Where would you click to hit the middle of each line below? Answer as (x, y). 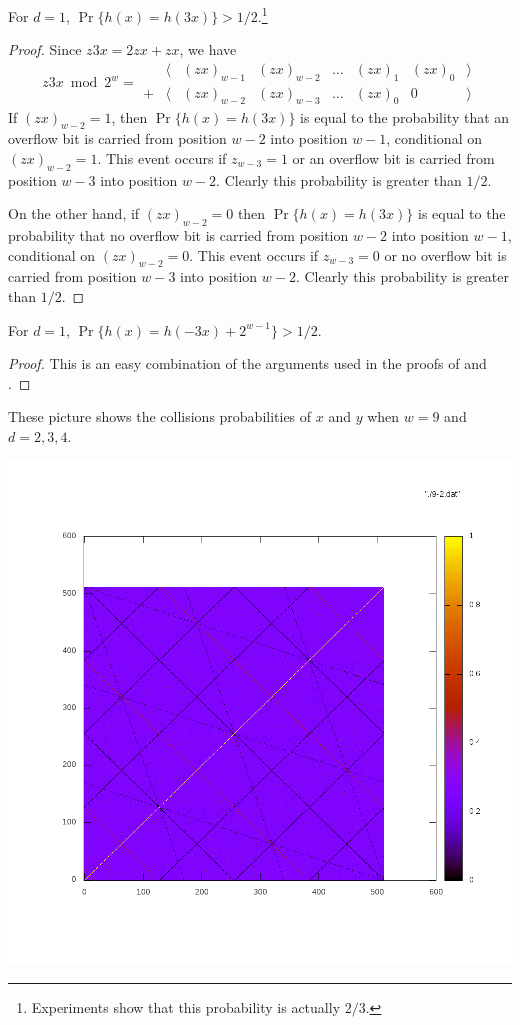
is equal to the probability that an (405, 116)
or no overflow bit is (445, 254)
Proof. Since (45, 49)
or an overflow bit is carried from (393, 157)
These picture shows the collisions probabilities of (160, 416)
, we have (208, 49)
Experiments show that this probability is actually (186, 1007)
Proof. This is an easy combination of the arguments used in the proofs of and (247, 363)
